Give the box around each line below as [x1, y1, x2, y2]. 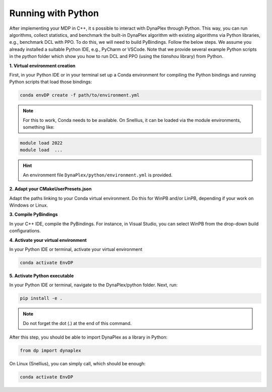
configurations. [9, 228, 41, 234]
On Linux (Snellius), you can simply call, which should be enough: [9, 360, 146, 366]
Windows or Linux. [9, 202, 48, 208]
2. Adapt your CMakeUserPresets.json [9, 186, 92, 192]
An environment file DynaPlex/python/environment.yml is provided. [23, 172, 173, 178]
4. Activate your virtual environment [9, 237, 87, 243]
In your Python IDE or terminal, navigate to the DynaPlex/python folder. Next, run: [9, 282, 178, 288]
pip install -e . [20, 295, 63, 301]
